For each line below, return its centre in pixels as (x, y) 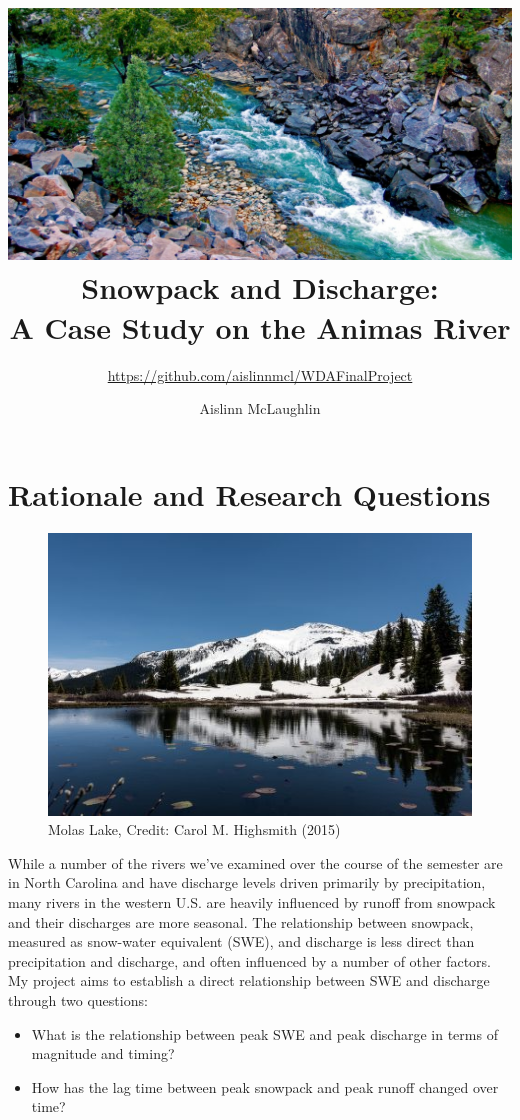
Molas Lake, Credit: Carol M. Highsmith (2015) (194, 829)
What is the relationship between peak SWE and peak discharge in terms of (264, 1033)
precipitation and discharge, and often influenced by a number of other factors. (250, 960)
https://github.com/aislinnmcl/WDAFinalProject (260, 374)
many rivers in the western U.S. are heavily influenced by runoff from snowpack (252, 901)
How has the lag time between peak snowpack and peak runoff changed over (265, 1086)
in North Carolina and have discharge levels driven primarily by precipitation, (247, 882)
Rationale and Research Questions (249, 493)
